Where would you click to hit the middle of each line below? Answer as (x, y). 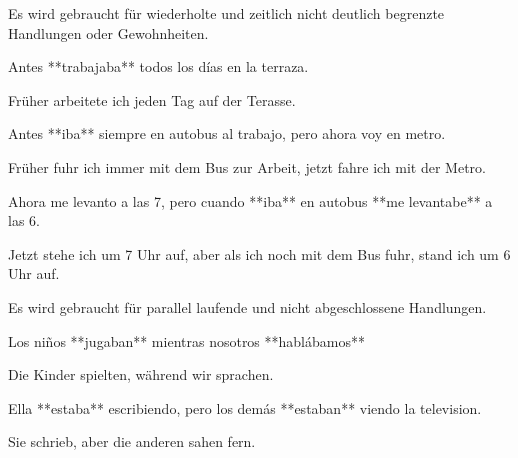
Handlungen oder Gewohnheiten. (108, 32)
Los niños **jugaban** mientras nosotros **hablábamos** (186, 340)
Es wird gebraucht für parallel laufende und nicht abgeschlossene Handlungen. (247, 306)
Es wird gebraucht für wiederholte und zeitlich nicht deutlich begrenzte (226, 13)
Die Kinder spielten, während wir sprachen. (141, 374)
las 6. (24, 220)
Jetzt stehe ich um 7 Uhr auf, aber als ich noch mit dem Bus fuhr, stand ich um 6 (259, 253)
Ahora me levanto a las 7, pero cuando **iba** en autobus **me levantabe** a (250, 200)
